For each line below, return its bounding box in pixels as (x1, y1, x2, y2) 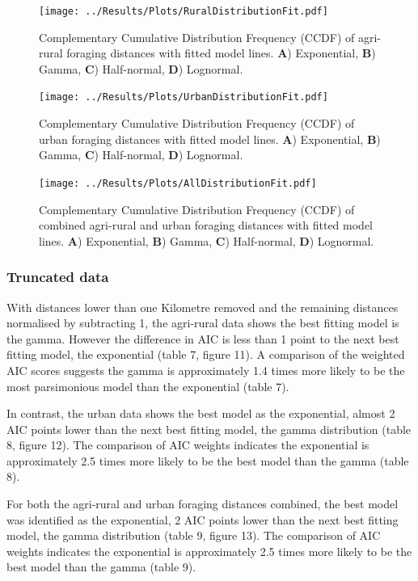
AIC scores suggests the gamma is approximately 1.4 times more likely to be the (6, 361, 405, 378)
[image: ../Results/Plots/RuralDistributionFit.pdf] (39, 6, 328, 17)
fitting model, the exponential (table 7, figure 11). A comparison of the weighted (6, 346, 405, 363)
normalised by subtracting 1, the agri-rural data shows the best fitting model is (6, 314, 399, 331)
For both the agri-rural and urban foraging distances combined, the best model (6, 495, 399, 512)
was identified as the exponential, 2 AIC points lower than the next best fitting (6, 511, 399, 528)
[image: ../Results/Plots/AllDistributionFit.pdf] (39, 177, 317, 189)
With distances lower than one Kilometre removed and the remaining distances (6, 298, 399, 315)
